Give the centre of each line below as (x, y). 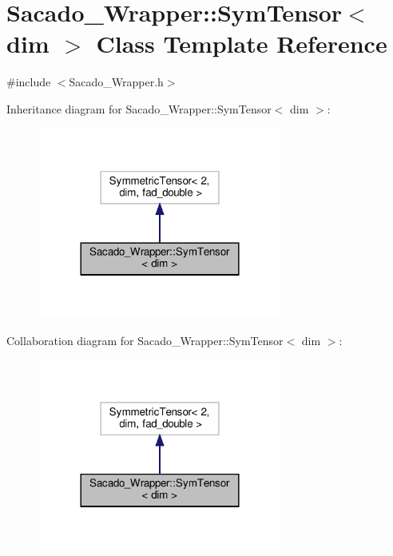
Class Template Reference (242, 44)
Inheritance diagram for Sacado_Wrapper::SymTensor (139, 108)
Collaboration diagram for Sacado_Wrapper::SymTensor (145, 340)
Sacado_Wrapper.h (116, 82)
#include (29, 82)
